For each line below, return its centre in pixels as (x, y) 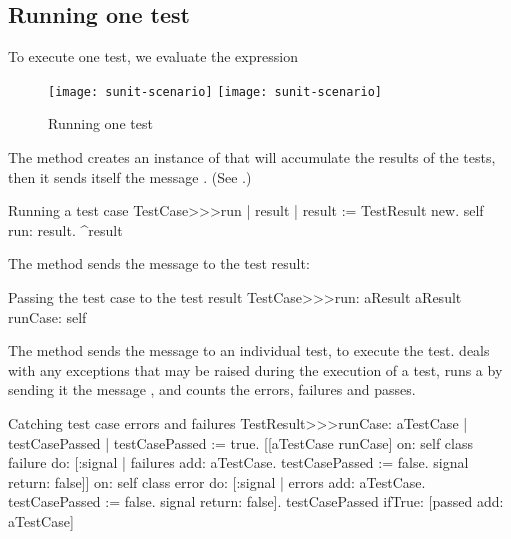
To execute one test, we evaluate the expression (153, 56)
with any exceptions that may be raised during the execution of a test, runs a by (255, 369)
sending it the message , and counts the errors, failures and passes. (212, 389)
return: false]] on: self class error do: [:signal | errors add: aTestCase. (217, 481)
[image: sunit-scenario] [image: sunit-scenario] (215, 91)
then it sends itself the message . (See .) (130, 176)
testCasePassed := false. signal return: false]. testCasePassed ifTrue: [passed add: (256, 501)
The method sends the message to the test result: (159, 263)
